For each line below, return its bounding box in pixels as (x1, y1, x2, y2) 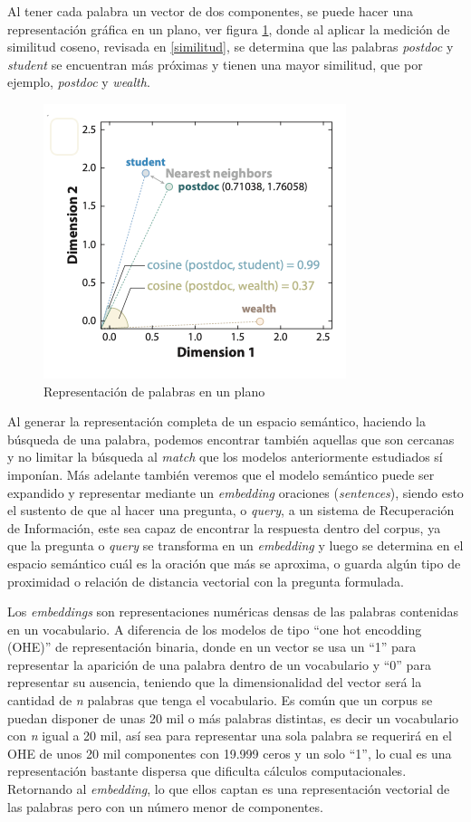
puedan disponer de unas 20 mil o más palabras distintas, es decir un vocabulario (7, 708, 459, 727)
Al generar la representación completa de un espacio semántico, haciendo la (7, 412, 426, 431)
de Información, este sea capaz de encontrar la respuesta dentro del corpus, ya (7, 518, 441, 537)
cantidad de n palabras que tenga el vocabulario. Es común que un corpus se (7, 691, 433, 710)
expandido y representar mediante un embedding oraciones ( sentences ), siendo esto (7, 483, 464, 502)
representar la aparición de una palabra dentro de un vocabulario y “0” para (7, 655, 431, 674)
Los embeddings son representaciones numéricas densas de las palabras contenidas (7, 602, 459, 621)
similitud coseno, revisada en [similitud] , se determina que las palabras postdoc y (7, 37, 454, 56)
